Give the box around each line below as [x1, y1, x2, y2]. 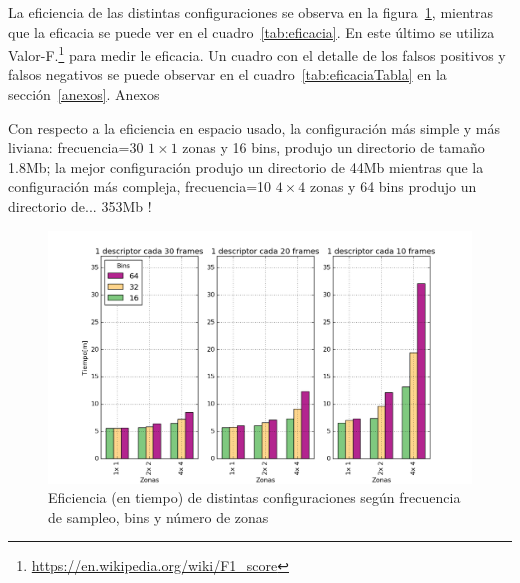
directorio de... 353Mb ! [8, 196, 152, 216]
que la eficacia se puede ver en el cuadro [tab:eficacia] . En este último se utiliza [8, 21, 495, 42]
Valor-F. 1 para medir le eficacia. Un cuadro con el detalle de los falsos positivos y [8, 42, 506, 65]
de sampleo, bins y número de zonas [48, 506, 269, 527]
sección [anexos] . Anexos [8, 84, 160, 105]
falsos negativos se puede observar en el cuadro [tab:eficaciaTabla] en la [8, 64, 447, 85]
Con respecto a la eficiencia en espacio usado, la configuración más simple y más [8, 117, 501, 138]
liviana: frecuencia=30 [8, 137, 144, 158]
